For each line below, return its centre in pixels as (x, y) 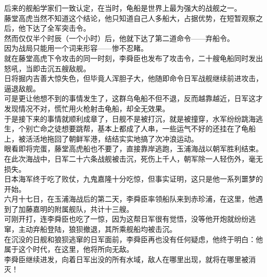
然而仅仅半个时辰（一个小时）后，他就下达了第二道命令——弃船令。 (119, 38)
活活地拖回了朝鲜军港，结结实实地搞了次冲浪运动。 (112, 138)
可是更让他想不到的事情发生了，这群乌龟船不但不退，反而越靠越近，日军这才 (133, 98)
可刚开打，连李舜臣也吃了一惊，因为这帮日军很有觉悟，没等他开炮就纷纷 (126, 219)
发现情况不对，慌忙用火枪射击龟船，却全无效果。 (87, 108)
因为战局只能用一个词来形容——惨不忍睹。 (76, 48)
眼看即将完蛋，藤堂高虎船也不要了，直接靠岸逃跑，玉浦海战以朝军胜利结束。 (133, 149)
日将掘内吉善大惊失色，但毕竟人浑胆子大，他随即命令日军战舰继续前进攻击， (133, 78)
